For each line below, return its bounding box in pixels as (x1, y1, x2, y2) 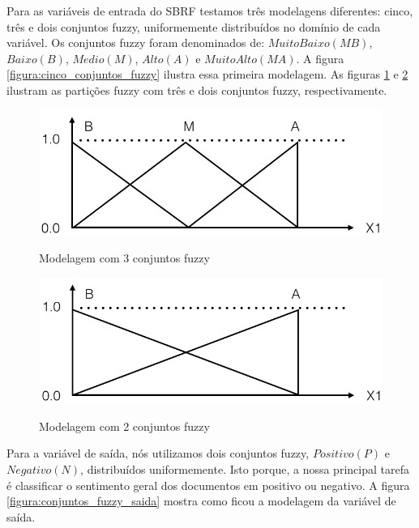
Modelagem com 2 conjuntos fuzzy (39, 417, 210, 434)
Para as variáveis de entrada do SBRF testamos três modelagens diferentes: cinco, (6, 2, 413, 19)
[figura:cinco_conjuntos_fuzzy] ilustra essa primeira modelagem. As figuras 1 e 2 (6, 66, 408, 83)
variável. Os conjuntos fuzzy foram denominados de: (6, 34, 265, 51)
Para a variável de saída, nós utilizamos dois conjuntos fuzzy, (6, 445, 310, 462)
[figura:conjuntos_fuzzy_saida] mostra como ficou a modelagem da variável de (6, 492, 396, 509)
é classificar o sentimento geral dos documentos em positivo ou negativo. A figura (6, 476, 410, 493)
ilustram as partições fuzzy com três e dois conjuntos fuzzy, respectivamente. (6, 81, 387, 98)
